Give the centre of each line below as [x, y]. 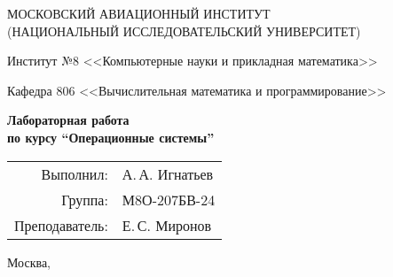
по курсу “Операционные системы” [111, 137]
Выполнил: [75, 173]
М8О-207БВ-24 [169, 199]
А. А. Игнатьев [168, 173]
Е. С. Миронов [167, 225]
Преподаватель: [61, 225]
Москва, [29, 262]
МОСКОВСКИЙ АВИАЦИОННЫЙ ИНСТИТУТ [139, 13]
